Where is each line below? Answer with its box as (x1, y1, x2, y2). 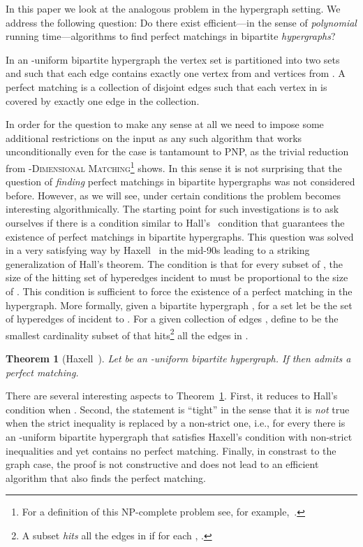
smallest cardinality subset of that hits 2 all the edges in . (6, 325, 249, 342)
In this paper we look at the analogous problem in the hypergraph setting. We (6, 1, 341, 15)
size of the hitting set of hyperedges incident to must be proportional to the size (6, 270, 348, 285)
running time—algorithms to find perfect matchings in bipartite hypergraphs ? (6, 29, 336, 43)
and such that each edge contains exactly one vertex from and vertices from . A (6, 66, 346, 80)
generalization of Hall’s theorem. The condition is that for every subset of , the (6, 256, 343, 271)
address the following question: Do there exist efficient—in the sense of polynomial (6, 15, 357, 29)
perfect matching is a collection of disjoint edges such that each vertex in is (6, 79, 327, 94)
